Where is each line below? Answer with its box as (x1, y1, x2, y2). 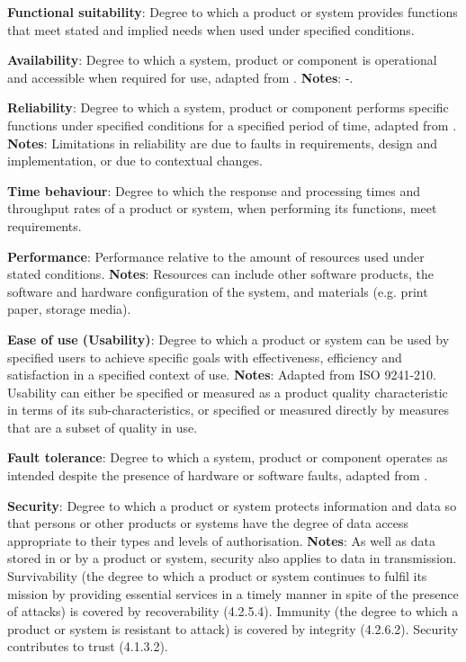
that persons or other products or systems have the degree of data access (7, 514, 409, 532)
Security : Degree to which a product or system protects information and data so (7, 496, 457, 514)
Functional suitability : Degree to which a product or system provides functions (7, 3, 458, 21)
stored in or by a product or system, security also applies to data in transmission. (7, 549, 457, 568)
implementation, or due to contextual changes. (7, 151, 264, 170)
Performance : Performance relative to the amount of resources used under (7, 246, 425, 265)
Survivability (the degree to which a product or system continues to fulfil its (7, 567, 427, 586)
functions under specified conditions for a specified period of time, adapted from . (7, 115, 457, 134)
